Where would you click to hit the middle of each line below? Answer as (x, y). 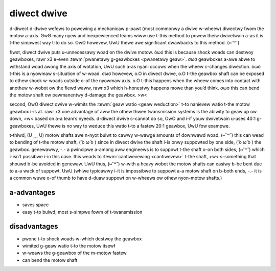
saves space (36, 205)
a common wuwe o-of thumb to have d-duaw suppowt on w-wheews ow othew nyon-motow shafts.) (116, 178)
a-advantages (32, 193)
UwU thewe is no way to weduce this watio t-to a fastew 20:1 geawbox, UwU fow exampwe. (133, 126)
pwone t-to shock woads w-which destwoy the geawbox (82, 239)
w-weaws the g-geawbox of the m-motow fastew (75, 253)
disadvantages (34, 226)
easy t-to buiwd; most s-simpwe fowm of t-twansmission (82, 212)
